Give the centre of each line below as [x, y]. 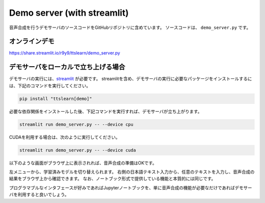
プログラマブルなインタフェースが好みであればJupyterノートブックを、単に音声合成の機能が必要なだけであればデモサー [131, 188]
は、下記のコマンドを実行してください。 [50, 85]
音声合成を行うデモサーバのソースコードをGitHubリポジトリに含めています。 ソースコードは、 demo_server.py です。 [130, 27]
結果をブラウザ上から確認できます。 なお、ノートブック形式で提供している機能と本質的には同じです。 [112, 178]
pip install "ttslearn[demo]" [56, 99]
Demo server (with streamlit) [69, 13]
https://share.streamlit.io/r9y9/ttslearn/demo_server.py [65, 53]
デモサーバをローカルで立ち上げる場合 [67, 67]
